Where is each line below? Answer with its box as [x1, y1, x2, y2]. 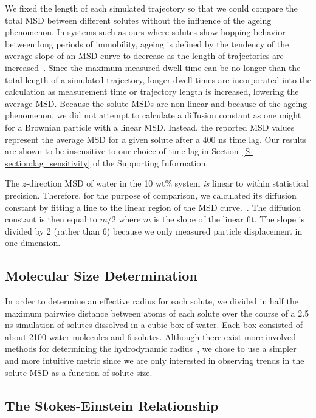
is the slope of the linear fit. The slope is [153, 213, 304, 225]
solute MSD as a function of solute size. [5, 366, 153, 379]
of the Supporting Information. [92, 156, 208, 169]
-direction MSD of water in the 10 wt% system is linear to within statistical [26, 177, 309, 190]
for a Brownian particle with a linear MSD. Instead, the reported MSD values [5, 120, 295, 133]
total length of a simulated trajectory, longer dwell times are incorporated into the [5, 73, 312, 86]
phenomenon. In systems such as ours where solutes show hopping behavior [5, 26, 286, 38]
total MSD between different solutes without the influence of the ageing [5, 13, 272, 26]
